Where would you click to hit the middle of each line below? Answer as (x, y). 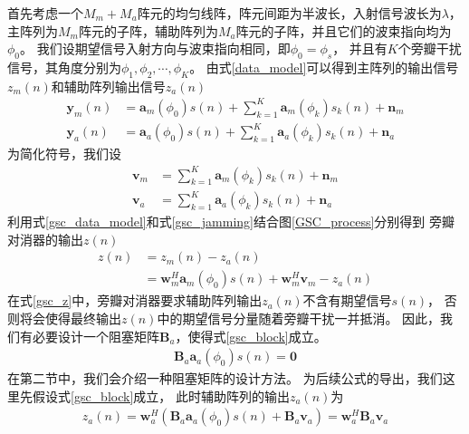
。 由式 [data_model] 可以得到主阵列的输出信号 (324, 67)
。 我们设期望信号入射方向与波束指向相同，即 (155, 48)
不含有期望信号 (347, 300)
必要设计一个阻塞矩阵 (96, 336)
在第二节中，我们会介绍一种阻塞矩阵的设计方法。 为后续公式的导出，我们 (225, 378)
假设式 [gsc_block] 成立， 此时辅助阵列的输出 (161, 395)
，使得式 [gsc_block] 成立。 (251, 336)
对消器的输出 (45, 239)
